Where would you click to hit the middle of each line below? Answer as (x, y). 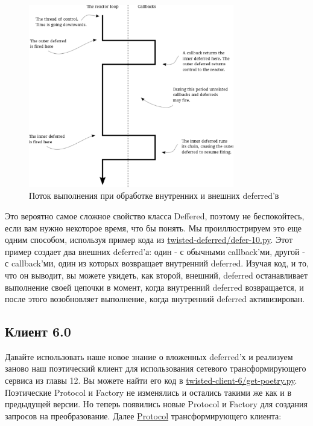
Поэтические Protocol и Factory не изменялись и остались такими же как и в (148, 392)
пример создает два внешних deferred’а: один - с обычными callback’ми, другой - (155, 251)
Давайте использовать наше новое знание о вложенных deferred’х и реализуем (149, 356)
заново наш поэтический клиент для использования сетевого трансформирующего (156, 368)
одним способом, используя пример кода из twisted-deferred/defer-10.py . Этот (149, 240)
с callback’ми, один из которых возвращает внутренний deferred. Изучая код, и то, (157, 263)
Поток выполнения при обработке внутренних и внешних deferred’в (154, 195)
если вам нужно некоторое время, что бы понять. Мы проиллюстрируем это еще (153, 228)
